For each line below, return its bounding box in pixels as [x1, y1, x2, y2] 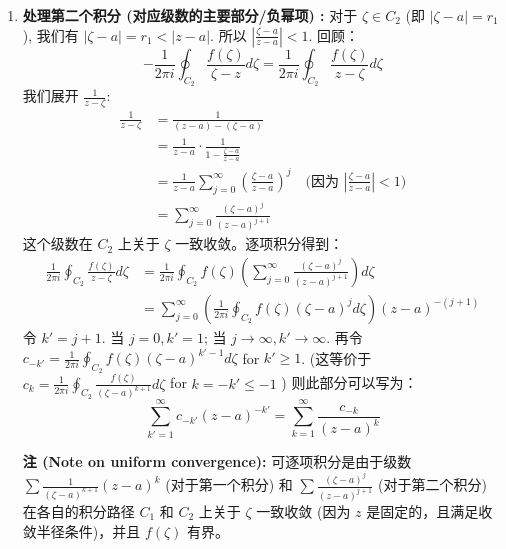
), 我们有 [22, 24, 79, 45]
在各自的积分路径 [22, 500, 135, 521]
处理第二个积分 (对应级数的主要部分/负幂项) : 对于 [22, 5, 358, 25]
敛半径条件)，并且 [22, 520, 141, 541]
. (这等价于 [301, 347, 372, 368]
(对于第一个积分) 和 [165, 474, 293, 495]
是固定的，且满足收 [366, 500, 493, 521]
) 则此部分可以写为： [281, 372, 418, 393]
